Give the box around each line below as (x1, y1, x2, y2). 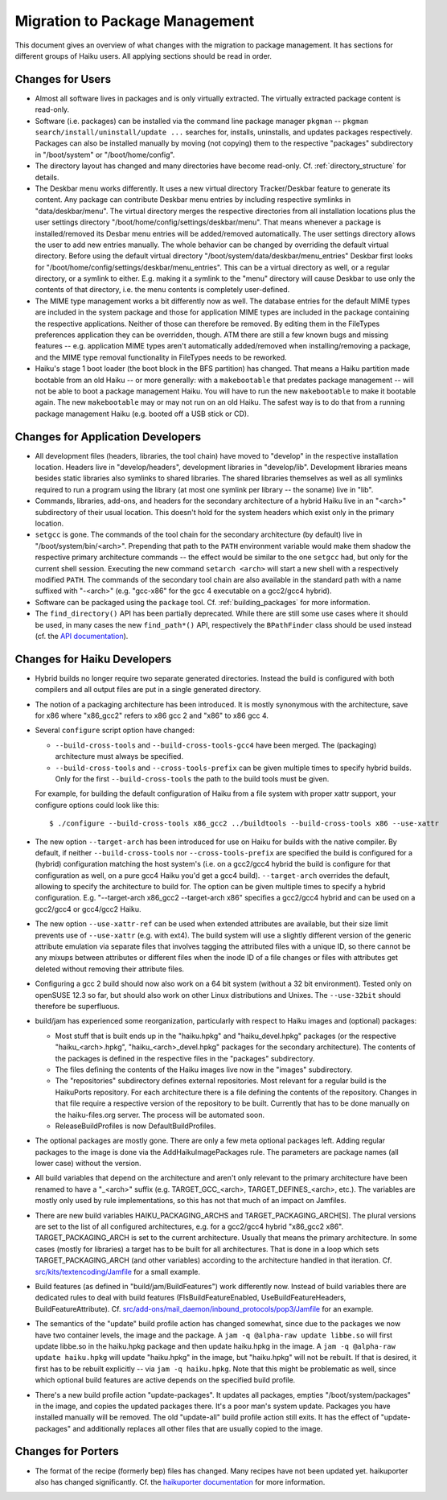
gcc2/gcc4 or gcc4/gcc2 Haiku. (35, 904, 141, 913)
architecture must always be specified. (55, 752, 184, 761)
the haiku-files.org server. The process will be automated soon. (55, 1110, 265, 1119)
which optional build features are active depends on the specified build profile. (35, 1375, 296, 1385)
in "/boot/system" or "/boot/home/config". (35, 150, 175, 159)
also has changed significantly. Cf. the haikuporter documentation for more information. (35, 1477, 326, 1486)
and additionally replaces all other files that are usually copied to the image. (72, 1424, 323, 1433)
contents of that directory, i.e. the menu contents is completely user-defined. (35, 285, 290, 295)
